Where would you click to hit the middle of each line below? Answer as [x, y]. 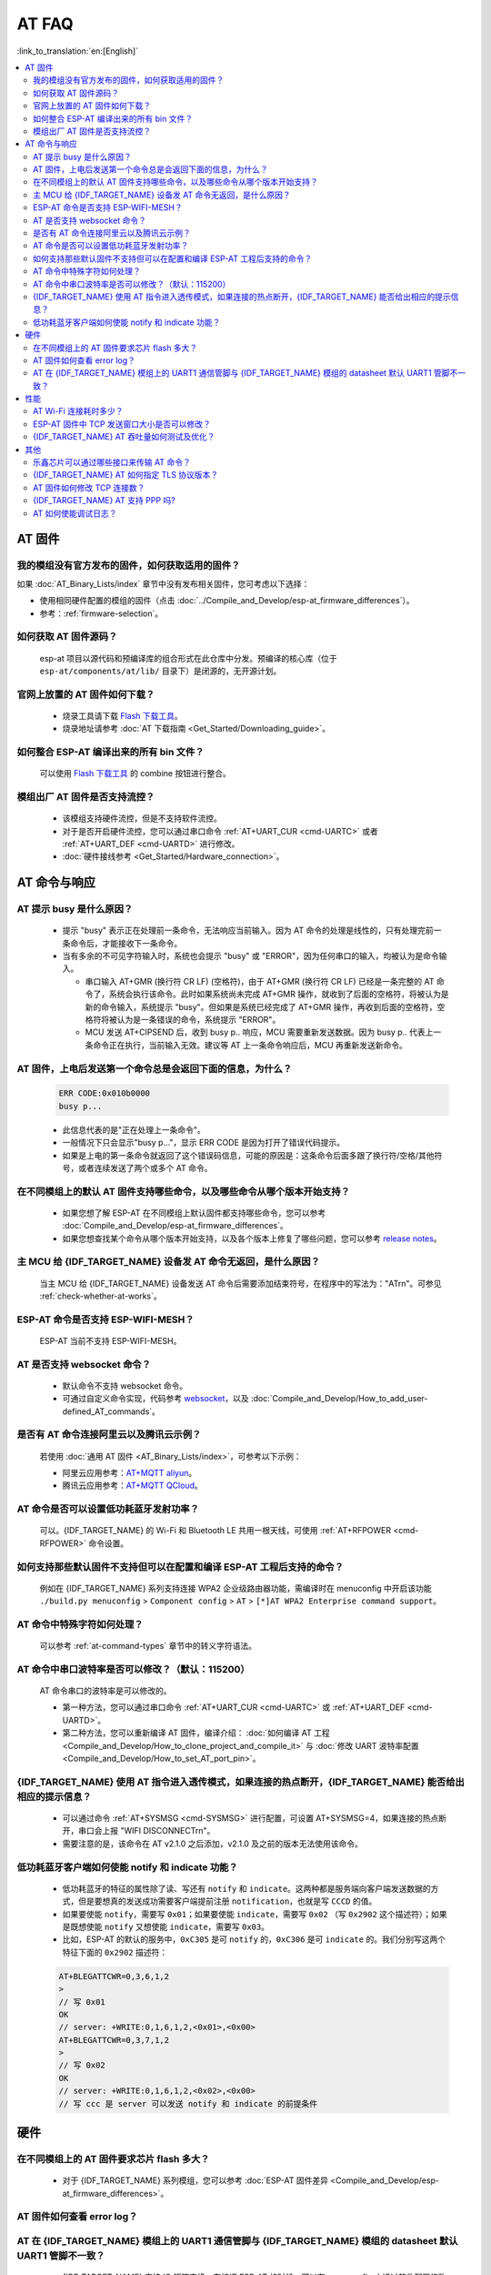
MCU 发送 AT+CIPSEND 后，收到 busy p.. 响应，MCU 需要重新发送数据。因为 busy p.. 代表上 [259, 1032]
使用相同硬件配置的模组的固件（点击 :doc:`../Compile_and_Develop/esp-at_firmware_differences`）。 [227, 601]
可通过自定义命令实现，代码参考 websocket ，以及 [155, 1399]
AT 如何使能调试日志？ [75, 513]
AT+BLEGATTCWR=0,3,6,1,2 [114, 1976]
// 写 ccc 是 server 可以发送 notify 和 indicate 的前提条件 [188, 2103]
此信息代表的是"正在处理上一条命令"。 [134, 1129]
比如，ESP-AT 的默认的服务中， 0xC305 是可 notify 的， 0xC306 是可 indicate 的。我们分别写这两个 [254, 1939]
